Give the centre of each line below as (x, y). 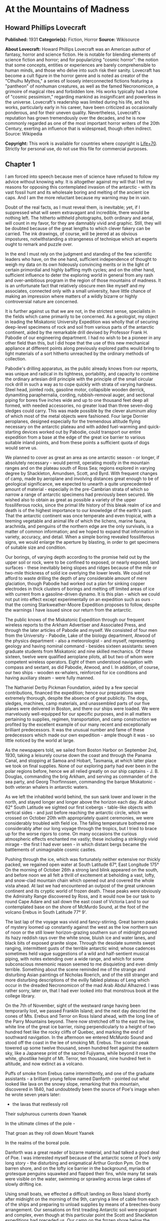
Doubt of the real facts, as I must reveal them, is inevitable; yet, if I (73, 207)
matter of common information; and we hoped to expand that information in (82, 531)
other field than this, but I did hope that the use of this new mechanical (77, 343)
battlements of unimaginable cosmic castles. (51, 850)
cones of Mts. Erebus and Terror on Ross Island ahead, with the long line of (82, 1016)
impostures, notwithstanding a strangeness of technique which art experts (81, 239)
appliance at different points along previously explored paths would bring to (82, 348)
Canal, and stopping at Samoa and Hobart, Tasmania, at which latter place (81, 760)
